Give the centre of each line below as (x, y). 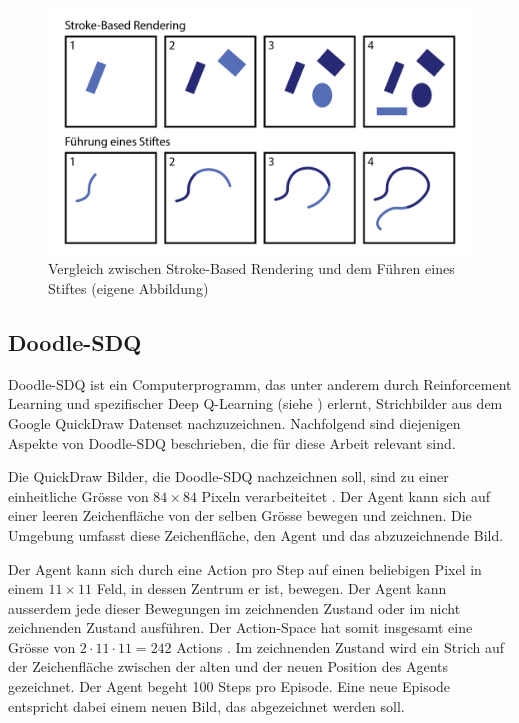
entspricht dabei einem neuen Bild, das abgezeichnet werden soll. (206, 705)
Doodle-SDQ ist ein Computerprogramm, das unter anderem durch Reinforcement (260, 383)
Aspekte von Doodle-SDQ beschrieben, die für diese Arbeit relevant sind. (232, 442)
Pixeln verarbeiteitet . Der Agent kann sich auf (345, 495)
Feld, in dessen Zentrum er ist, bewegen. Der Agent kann (271, 588)
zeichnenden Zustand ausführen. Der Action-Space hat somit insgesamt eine (240, 627)
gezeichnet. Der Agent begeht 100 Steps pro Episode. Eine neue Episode (229, 686)
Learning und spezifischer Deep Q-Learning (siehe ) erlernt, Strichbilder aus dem (255, 403)
